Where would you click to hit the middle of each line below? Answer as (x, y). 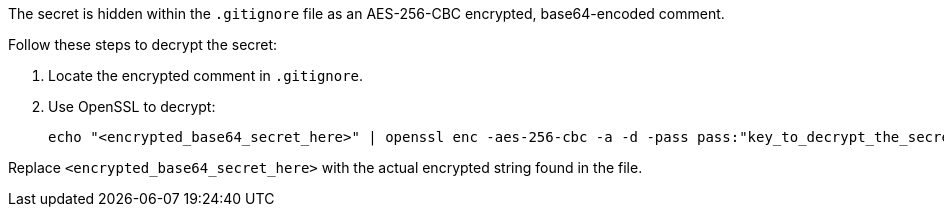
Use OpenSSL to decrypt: (132, 106)
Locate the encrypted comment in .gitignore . (206, 75)
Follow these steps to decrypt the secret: (143, 44)
